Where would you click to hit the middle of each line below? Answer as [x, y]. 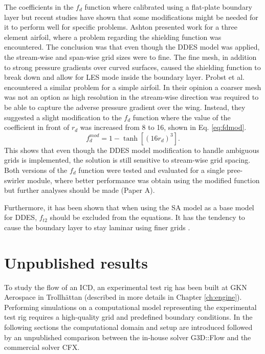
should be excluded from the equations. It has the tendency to [147, 217]
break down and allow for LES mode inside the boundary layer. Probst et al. [124, 77]
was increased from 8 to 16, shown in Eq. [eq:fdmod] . [163, 127]
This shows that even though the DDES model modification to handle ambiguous [132, 150]
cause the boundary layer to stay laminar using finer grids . [97, 227]
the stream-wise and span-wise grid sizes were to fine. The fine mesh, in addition [130, 57]
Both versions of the [36, 170]
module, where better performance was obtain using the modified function [143, 180]
